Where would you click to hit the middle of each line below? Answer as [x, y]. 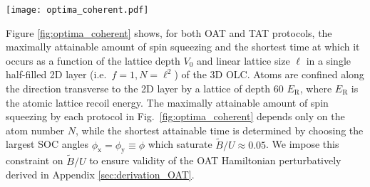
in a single [328, 60]
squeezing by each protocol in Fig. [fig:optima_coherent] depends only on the [175, 116]
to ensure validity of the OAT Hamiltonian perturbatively [215, 160]
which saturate [180, 144]
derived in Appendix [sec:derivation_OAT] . [100, 175]
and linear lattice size [243, 60]
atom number [35, 130]
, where [316, 89]
